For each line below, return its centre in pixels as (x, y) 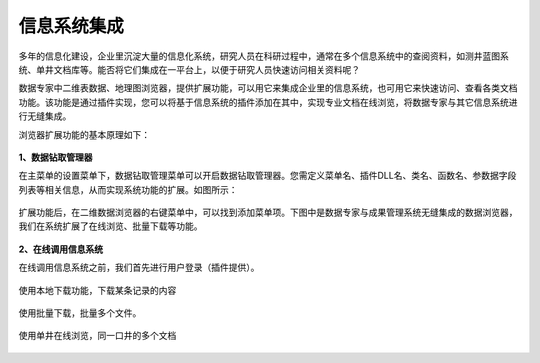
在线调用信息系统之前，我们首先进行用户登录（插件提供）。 (139, 267)
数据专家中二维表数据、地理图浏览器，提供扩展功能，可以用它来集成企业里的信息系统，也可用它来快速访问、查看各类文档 (268, 88)
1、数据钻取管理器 (56, 157)
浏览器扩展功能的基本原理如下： (84, 134)
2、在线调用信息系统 (61, 249)
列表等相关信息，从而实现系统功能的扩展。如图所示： (128, 189)
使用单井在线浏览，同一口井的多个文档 (97, 336)
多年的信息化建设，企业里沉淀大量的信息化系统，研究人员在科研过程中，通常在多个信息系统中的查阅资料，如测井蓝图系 (263, 56)
